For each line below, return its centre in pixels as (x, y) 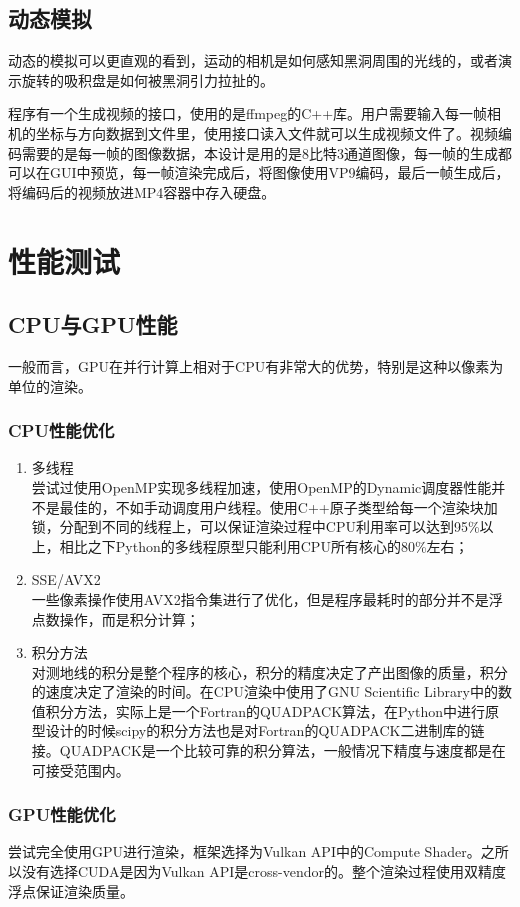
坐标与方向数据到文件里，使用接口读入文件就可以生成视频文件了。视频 (266, 132)
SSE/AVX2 (66, 579)
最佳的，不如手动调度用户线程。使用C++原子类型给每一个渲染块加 (278, 506)
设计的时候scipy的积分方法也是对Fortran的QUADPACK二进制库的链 (265, 730)
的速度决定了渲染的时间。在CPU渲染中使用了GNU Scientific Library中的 (264, 691)
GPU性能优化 (62, 814)
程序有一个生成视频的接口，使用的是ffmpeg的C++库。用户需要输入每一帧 (248, 113)
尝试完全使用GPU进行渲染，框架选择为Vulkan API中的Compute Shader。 (244, 851)
